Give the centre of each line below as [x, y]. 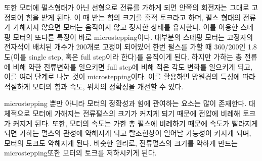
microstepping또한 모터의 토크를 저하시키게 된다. [80, 153]
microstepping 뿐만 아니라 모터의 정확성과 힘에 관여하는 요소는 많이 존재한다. [125, 103]
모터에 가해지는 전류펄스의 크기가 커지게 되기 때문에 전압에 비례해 [136, 113]
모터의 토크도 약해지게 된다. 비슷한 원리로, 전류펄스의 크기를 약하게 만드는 [121, 143]
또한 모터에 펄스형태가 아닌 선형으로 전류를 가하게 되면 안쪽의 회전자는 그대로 [127, 7]
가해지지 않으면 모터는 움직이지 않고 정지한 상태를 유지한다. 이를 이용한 [125, 27]
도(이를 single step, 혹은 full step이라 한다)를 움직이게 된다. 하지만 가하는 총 [123, 56]
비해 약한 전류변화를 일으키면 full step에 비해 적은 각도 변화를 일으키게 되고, [133, 66]
